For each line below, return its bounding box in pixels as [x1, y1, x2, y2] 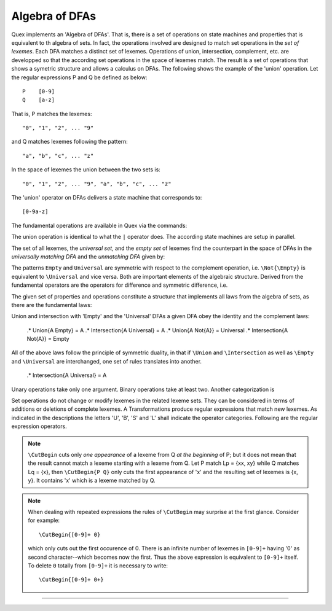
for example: [28, 516, 60, 524]
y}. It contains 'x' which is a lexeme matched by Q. [28, 477, 156, 485]
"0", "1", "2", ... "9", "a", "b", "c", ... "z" [22, 180, 172, 187]
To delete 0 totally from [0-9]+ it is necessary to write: [28, 562, 168, 569]
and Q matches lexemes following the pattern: [11, 138, 128, 146]
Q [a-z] [22, 96, 55, 104]
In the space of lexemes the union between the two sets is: [11, 166, 161, 173]
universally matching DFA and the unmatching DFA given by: [11, 252, 165, 260]
